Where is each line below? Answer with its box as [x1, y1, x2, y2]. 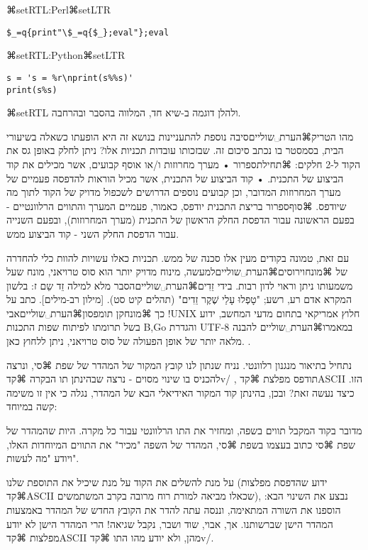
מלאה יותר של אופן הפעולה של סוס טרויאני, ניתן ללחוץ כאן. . [6, 334, 251, 348]
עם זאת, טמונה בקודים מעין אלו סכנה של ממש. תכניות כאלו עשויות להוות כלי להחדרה [6, 250, 350, 265]
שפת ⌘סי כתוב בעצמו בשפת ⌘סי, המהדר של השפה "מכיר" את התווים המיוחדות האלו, [6, 436, 355, 451]
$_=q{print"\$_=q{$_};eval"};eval [6, 27, 169, 38]
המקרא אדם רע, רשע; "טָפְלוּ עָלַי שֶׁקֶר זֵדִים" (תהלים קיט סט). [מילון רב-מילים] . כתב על [6, 292, 352, 307]
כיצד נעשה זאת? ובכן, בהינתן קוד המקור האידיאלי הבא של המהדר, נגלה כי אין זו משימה [6, 385, 355, 400]
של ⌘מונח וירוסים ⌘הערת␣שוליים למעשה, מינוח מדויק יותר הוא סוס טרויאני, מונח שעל [6, 264, 347, 279]
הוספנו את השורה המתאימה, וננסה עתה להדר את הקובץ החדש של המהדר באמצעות [6, 502, 341, 517]
